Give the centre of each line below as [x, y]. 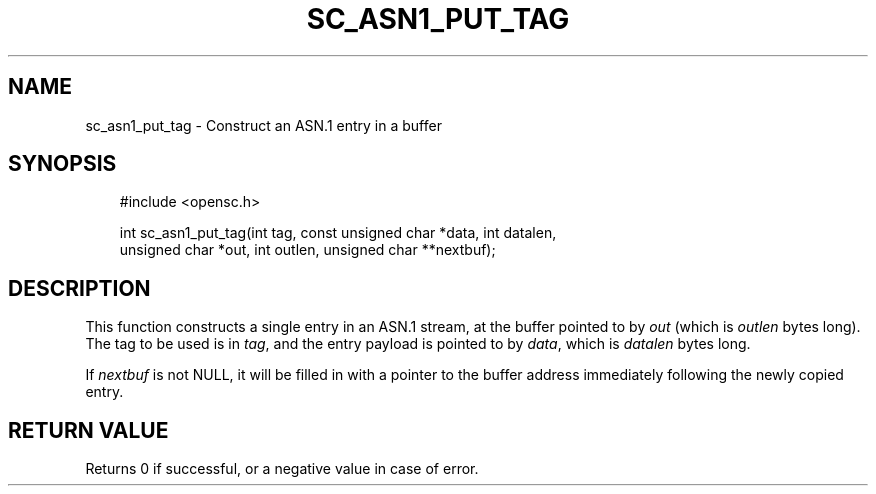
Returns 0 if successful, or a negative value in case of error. [282, 469]
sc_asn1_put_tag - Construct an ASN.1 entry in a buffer [263, 125]
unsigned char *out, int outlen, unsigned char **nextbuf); [307, 250]
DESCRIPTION [79, 288]
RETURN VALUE [88, 430]
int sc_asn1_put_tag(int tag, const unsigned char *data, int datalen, [338, 233]
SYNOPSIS [62, 164]
